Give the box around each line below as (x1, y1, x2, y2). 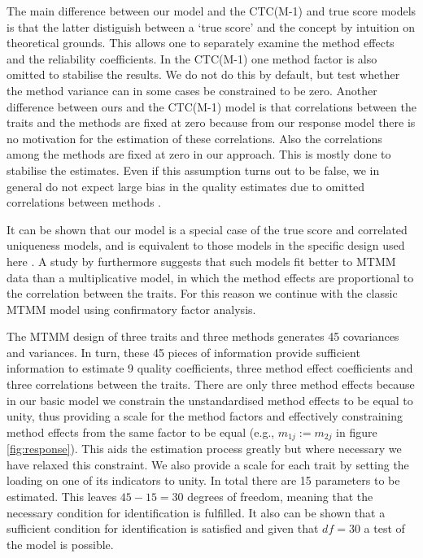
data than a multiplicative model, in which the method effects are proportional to (7, 268, 414, 286)
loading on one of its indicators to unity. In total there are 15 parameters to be (7, 472, 400, 489)
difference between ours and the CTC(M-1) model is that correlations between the (7, 98, 416, 115)
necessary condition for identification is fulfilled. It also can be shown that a (7, 504, 386, 521)
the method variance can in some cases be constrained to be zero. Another (7, 81, 377, 98)
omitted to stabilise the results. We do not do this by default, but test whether (7, 66, 400, 83)
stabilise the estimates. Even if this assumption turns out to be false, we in (7, 161, 380, 178)
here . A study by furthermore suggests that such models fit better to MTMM (7, 252, 396, 269)
